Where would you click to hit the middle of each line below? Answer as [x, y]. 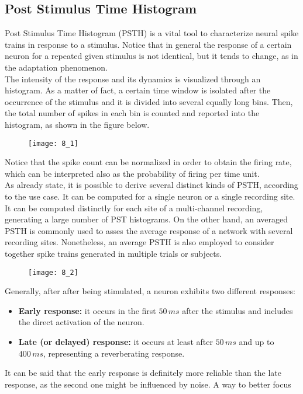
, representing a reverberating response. [114, 353]
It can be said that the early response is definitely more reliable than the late [143, 373]
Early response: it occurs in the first [87, 310]
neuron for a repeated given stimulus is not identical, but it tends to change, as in [151, 56]
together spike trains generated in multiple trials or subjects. [113, 253]
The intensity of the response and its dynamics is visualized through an [133, 79]
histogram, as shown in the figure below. [77, 124]
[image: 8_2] [53, 272]
